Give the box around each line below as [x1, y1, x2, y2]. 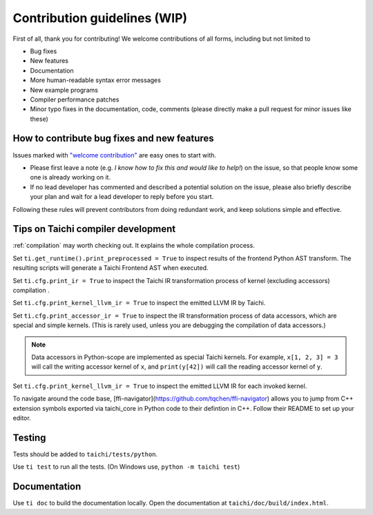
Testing [12, 431, 46, 443]
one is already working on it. [30, 173, 111, 182]
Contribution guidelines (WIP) [12, 10, 188, 26]
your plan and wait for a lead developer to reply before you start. [30, 193, 214, 201]
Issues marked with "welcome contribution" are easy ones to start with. [12, 150, 217, 159]
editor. [12, 414, 31, 422]
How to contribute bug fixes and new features [12, 133, 214, 144]
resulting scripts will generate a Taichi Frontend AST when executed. [12, 264, 209, 272]
